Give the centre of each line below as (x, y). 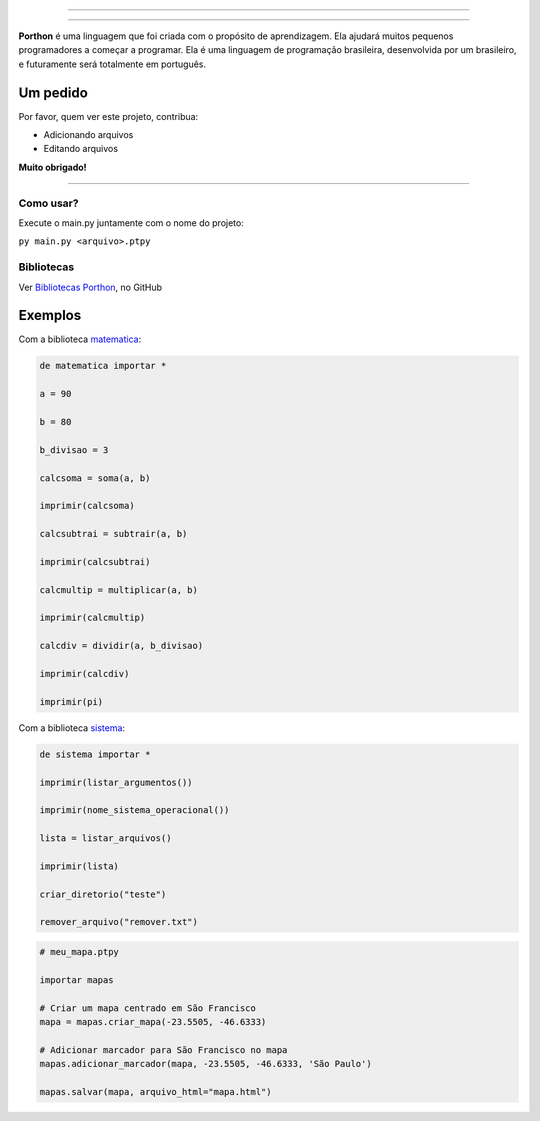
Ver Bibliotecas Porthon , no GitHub (90, 287)
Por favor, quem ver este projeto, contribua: (108, 116)
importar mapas (76, 979)
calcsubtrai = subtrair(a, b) (113, 534)
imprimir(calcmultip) (92, 618)
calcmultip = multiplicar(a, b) (119, 589)
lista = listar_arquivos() (105, 838)
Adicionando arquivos (88, 135)
